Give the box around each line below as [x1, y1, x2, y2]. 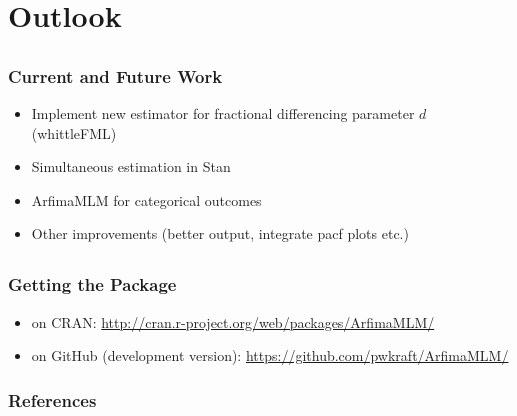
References [8, 387, 97, 412]
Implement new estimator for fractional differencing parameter [31, 103, 415, 124]
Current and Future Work [8, 63, 223, 88]
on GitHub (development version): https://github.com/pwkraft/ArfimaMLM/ [31, 345, 509, 366]
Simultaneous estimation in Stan [31, 156, 231, 177]
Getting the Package [8, 272, 177, 297]
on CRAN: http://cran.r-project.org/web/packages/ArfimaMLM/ [31, 311, 435, 332]
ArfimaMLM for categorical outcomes [31, 189, 262, 210]
